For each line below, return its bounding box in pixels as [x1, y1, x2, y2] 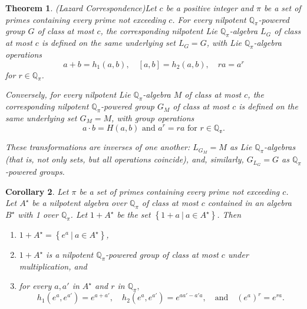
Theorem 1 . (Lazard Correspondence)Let [5, 2, 157, 14]
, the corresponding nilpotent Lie [100, 25, 217, 37]
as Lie [229, 141, 252, 153]
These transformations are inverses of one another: [5, 141, 190, 153]
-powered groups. [5, 165, 65, 178]
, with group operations [111, 111, 194, 124]
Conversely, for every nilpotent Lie [5, 88, 131, 101]
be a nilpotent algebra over [32, 197, 127, 209]
